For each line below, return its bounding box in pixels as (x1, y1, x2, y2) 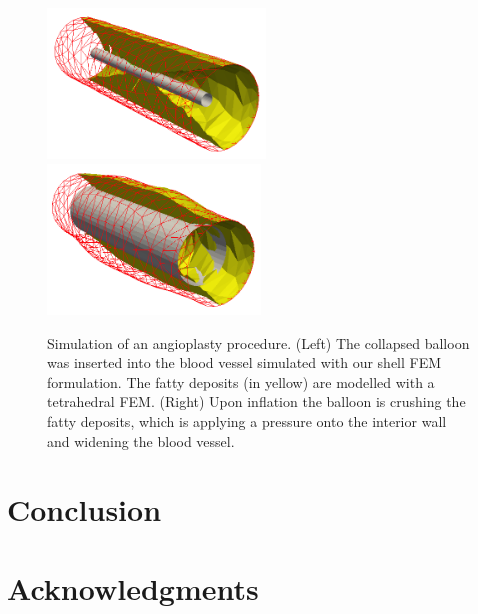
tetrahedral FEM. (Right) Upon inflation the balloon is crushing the (47, 391, 466, 412)
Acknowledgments (7, 567, 259, 608)
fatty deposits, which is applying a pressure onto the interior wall (47, 410, 447, 431)
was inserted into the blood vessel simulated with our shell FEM (47, 352, 442, 373)
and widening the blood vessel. (47, 430, 235, 451)
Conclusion (7, 489, 162, 530)
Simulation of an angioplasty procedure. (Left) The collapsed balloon (47, 332, 470, 353)
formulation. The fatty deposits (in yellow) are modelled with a (47, 371, 435, 392)
